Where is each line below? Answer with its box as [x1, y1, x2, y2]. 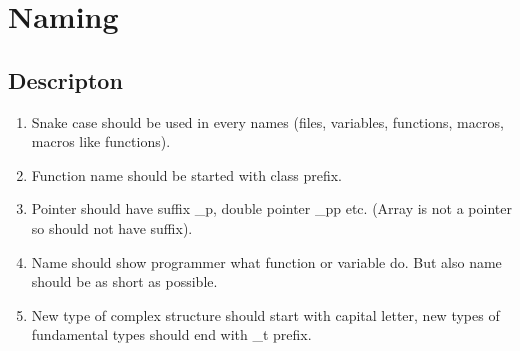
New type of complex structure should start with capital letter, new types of [31, 304, 500, 325]
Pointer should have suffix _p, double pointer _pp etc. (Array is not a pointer [31, 198, 512, 219]
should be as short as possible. [31, 271, 218, 292]
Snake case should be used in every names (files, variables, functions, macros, [31, 111, 504, 132]
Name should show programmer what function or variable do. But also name [31, 251, 502, 272]
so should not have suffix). [31, 217, 193, 238]
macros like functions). [31, 131, 171, 152]
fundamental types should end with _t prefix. [31, 324, 312, 345]
